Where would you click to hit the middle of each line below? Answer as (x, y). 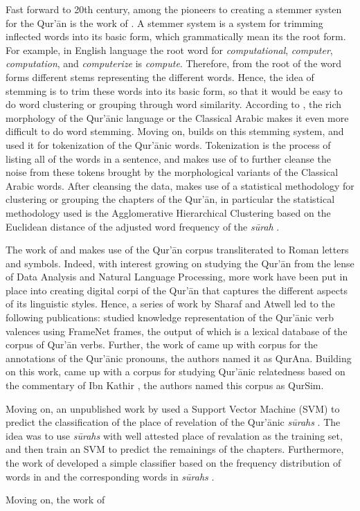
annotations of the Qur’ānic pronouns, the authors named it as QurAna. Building (179, 358)
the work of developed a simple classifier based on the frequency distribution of (173, 463)
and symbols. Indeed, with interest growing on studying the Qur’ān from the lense (180, 263)
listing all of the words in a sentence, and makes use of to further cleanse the (168, 158)
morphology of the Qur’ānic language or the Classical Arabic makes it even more (177, 117)
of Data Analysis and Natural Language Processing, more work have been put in (177, 277)
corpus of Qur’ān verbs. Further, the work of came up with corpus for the (162, 344)
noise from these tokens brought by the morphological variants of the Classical (172, 172)
